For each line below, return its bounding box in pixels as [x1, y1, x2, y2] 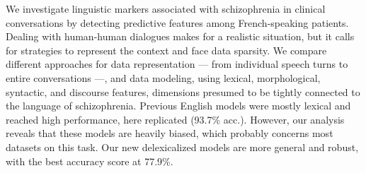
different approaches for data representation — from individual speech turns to [6, 56, 348, 71]
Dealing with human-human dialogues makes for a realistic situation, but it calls [6, 29, 355, 44]
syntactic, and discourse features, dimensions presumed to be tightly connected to [6, 84, 360, 99]
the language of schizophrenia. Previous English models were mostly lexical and [6, 98, 351, 113]
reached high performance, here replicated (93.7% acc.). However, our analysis [6, 112, 345, 126]
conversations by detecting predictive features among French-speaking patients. [6, 15, 349, 30]
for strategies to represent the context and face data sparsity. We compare [6, 42, 327, 57]
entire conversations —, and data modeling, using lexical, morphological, [6, 70, 321, 85]
